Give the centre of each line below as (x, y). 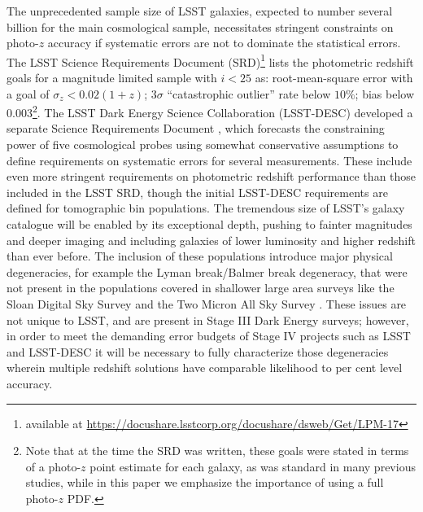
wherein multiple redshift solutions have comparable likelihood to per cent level (205, 368)
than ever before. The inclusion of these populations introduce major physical (200, 256)
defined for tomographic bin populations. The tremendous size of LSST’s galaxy (206, 208)
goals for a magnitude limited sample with (112, 78)
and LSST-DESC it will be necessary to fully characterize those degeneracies (198, 351)
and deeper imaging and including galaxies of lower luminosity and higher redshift (211, 240)
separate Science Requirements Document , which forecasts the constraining (196, 128)
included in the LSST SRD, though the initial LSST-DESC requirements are (197, 192)
